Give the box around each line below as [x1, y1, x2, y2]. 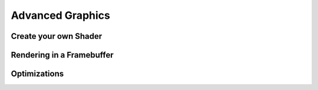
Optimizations [11, 69, 64, 79]
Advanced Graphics [11, 9, 110, 22]
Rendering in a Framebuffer [11, 50, 114, 60]
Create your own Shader [11, 31, 102, 41]
